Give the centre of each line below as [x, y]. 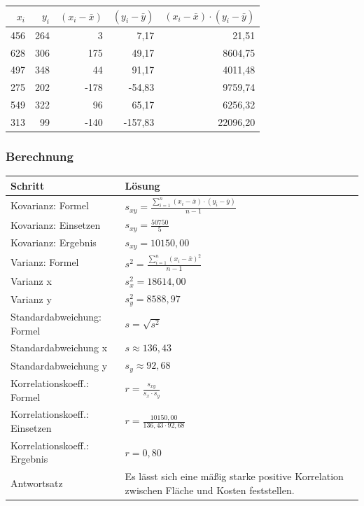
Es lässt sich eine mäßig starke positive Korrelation [234, 476]
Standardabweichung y [59, 365]
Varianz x [31, 281]
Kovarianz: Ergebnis [54, 243]
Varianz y [31, 298]
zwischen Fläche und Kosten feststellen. [210, 490]
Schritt [28, 185]
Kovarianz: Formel [50, 205]
